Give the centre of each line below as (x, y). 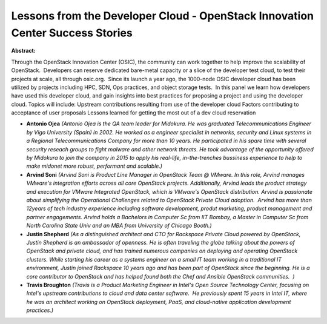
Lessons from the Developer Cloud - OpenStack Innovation (163, 16)
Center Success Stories (72, 33)
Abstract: (23, 51)
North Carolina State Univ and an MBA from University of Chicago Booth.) (119, 226)
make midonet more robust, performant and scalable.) (94, 166)
